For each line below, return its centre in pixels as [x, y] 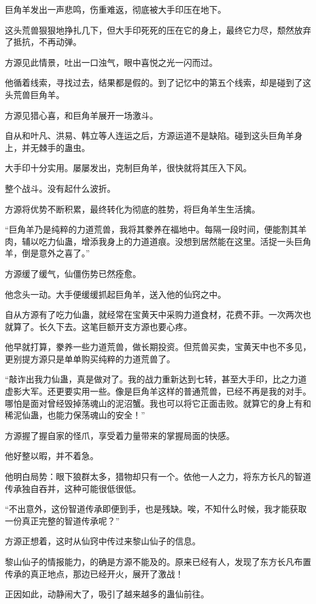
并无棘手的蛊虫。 [56, 147]
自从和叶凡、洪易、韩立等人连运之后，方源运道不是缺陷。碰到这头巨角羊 [149, 135]
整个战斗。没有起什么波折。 [60, 188]
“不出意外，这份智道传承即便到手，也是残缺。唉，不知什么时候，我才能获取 [156, 509]
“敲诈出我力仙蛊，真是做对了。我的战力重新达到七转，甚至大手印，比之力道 [156, 379]
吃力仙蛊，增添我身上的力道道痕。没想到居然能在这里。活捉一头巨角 [175, 241]
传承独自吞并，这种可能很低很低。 [73, 488]
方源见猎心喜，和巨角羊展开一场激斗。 [81, 115]
